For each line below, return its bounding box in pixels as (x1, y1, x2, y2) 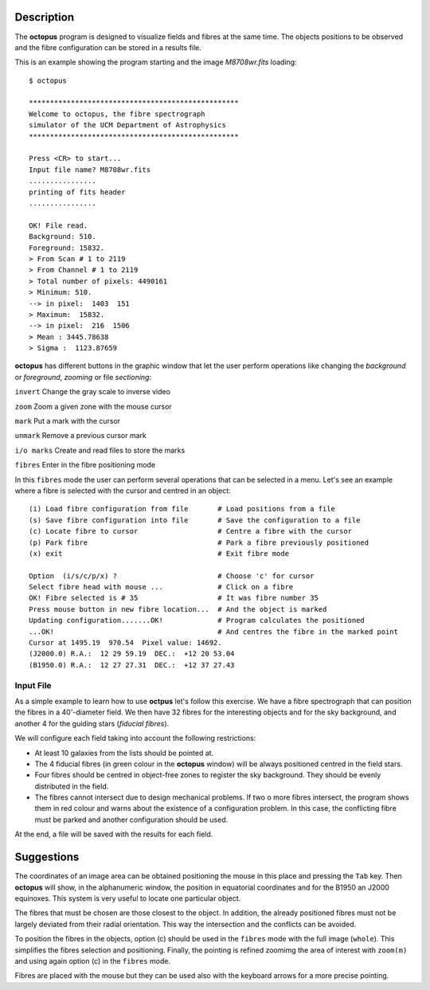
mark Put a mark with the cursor (14, 417, 121, 426)
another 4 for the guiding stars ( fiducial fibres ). (14, 718, 170, 728)
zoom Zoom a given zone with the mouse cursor (14, 401, 173, 411)
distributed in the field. (34, 781, 109, 791)
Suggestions (14, 851, 80, 864)
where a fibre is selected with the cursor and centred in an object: (14, 486, 231, 495)
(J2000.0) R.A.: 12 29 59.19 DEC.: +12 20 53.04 (29, 649, 235, 659)
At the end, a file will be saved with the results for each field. (14, 829, 213, 839)
